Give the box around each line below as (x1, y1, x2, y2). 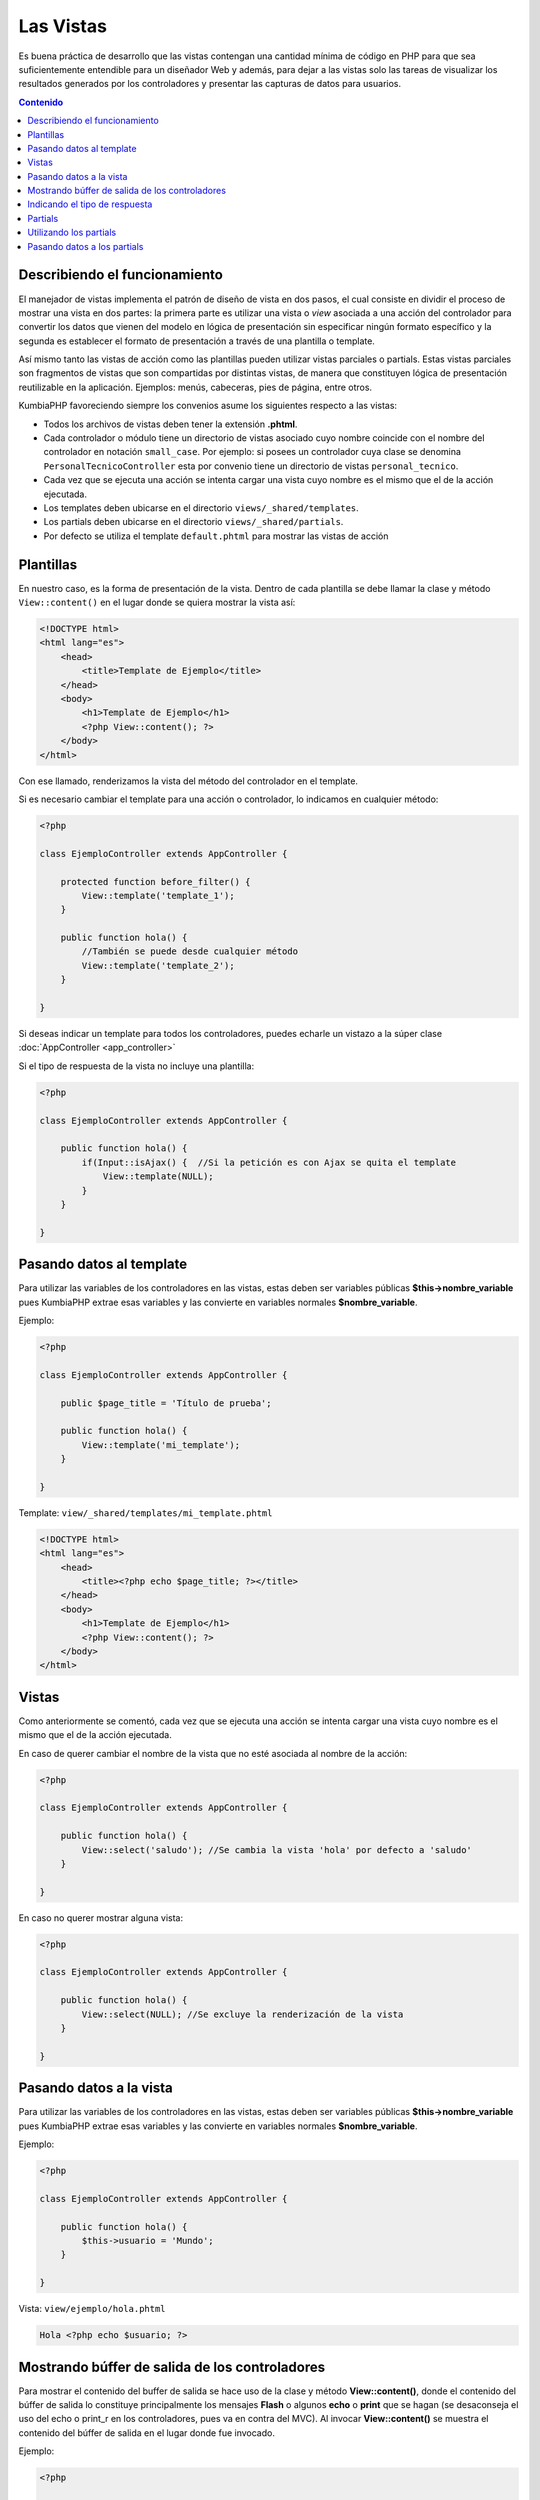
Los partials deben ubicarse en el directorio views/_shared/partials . (43, 516, 344, 528)
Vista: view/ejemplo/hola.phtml (18, 2303, 166, 2315)
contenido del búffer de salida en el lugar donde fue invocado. (18, 2426, 275, 2439)
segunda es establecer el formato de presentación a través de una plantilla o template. (18, 335, 375, 347)
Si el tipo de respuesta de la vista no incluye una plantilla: (18, 1060, 255, 1072)
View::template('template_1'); (81, 890, 235, 901)
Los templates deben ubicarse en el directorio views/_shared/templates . (43, 502, 359, 514)
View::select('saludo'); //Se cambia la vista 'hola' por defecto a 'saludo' (81, 1844, 472, 1855)
